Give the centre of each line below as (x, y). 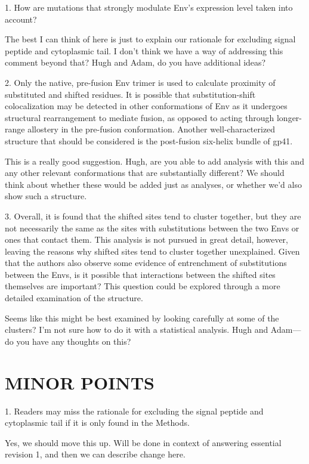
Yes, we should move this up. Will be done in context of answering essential (143, 442)
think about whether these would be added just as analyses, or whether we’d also (153, 184)
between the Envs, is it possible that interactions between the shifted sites (140, 274)
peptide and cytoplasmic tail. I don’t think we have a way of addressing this (144, 50)
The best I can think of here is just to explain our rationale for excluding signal (150, 39)
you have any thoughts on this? (74, 341)
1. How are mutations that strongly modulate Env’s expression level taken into (149, 7)
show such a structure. (46, 196)
